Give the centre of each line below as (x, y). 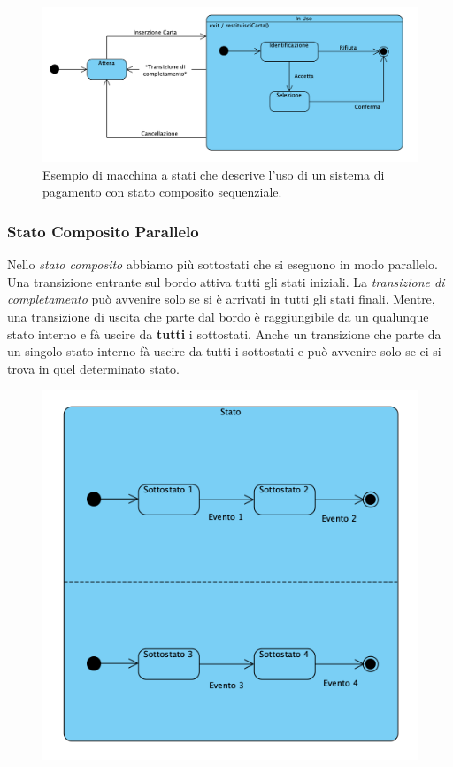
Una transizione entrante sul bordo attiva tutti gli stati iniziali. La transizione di (226, 281)
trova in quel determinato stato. (93, 368)
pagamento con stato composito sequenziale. (162, 192)
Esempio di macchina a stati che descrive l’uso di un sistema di (214, 174)
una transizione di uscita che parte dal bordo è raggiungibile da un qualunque (218, 316)
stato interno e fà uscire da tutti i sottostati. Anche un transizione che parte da (224, 333)
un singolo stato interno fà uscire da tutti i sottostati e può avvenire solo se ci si (224, 351)
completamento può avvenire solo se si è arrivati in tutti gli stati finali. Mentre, (221, 299)
